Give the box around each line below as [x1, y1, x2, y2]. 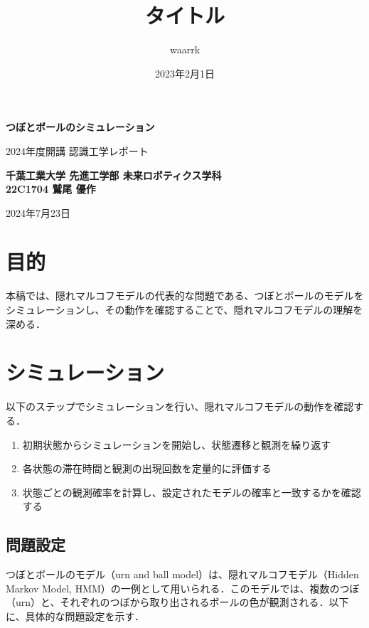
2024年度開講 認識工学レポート [6, 143, 149, 158]
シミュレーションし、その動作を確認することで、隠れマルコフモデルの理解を [6, 302, 363, 316]
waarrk [169, 42, 200, 57]
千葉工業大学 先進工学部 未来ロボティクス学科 [6, 167, 222, 182]
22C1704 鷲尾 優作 [6, 181, 96, 196]
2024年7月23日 [6, 205, 70, 220]
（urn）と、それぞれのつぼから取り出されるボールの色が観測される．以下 [6, 595, 349, 610]
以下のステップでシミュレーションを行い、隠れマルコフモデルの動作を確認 [6, 399, 354, 414]
